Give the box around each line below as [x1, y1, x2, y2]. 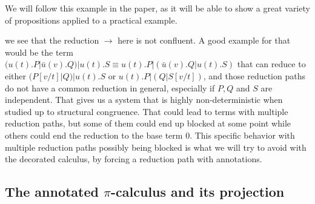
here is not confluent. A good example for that [118, 34, 291, 47]
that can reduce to [237, 58, 306, 70]
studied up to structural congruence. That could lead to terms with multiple [5, 105, 288, 117]
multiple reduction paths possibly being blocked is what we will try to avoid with [5, 140, 307, 153]
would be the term [5, 45, 73, 58]
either [5, 69, 27, 82]
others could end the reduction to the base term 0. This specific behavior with [5, 128, 295, 141]
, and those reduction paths [203, 69, 305, 82]
